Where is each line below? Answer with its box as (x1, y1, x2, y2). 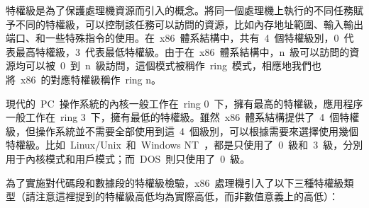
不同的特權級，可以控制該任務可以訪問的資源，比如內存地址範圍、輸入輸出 (15, 16, 363, 31)
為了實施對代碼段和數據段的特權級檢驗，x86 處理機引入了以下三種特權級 (6, 175, 344, 190)
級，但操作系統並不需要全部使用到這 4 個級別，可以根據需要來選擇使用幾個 (6, 123, 358, 138)
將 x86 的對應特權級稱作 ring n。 (6, 71, 162, 86)
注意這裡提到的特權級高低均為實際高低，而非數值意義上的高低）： (35, 189, 338, 204)
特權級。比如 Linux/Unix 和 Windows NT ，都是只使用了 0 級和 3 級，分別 (6, 137, 363, 152)
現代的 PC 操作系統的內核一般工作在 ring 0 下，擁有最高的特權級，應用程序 (6, 96, 363, 110)
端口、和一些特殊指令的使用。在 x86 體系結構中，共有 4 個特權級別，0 (6, 30, 339, 45)
